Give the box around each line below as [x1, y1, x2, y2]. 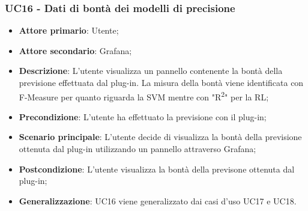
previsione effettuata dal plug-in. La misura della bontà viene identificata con [19, 76, 304, 88]
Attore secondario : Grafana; [19, 44, 132, 57]
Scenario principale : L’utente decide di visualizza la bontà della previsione [19, 130, 302, 143]
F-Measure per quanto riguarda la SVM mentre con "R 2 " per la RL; [19, 88, 269, 103]
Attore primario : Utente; [19, 24, 119, 37]
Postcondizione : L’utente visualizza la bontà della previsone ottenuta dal [19, 162, 295, 175]
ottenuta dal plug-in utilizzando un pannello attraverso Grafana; [19, 142, 256, 155]
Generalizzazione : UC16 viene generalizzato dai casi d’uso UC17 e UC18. [19, 194, 297, 207]
